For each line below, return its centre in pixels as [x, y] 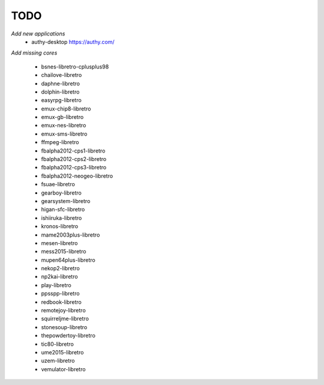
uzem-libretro [58, 361]
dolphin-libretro [60, 92]
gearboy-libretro [61, 193]
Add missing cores [34, 53]
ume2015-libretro [62, 352]
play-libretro [56, 285]
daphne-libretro [61, 83]
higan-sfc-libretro [63, 210]
